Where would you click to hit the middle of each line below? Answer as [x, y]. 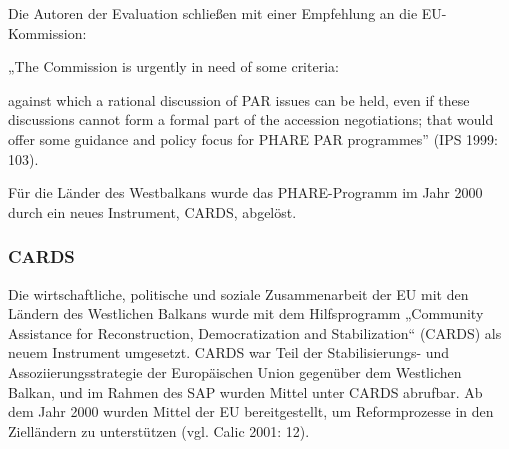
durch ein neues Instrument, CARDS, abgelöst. [152, 211]
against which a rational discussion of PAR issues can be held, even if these [239, 99]
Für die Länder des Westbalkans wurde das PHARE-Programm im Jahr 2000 [245, 192]
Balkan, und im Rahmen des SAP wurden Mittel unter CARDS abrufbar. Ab [245, 391]
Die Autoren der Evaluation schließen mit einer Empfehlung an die [213, 13]
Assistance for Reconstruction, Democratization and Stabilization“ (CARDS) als [255, 332]
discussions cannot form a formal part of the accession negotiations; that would [251, 119]
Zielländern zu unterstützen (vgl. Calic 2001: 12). [159, 430]
